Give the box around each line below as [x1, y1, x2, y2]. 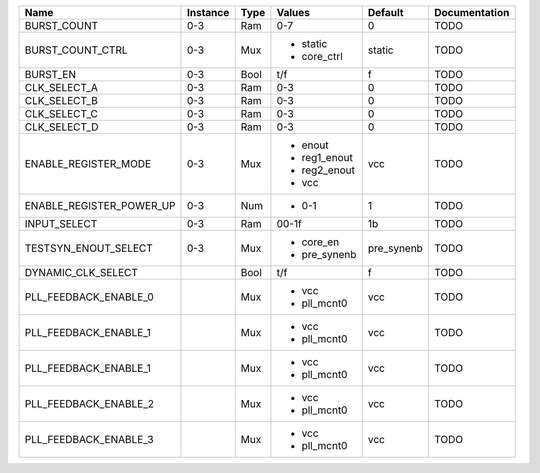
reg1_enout [301, 151, 354, 164]
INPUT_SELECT [24, 217, 98, 230]
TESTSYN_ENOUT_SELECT [24, 241, 154, 255]
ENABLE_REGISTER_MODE [24, 157, 152, 170]
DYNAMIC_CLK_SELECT [24, 266, 139, 279]
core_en [301, 235, 340, 249]
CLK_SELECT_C [24, 107, 99, 120]
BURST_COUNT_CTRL [24, 43, 129, 57]
